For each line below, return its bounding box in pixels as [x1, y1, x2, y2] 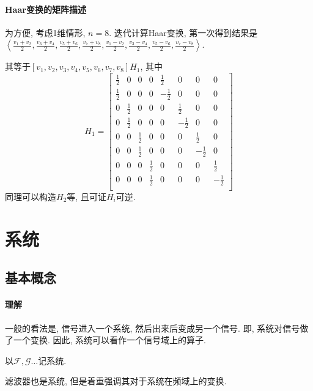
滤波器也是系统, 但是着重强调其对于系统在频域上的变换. [5, 374, 227, 387]
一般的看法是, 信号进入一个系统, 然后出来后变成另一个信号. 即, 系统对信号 [5, 321, 300, 334]
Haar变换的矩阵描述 [5, 2, 86, 15]
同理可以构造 [5, 190, 56, 203]
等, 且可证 [67, 190, 106, 203]
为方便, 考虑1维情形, [5, 26, 86, 39]
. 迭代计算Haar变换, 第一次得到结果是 [109, 26, 258, 39]
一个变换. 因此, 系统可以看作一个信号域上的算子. [13, 333, 206, 346]
